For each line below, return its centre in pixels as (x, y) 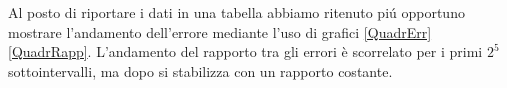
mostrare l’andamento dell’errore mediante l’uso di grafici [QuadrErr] (220, 31)
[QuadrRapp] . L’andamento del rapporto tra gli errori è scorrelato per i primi (245, 51)
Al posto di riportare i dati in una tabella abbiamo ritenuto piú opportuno (236, 12)
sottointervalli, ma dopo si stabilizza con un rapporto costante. (200, 70)
